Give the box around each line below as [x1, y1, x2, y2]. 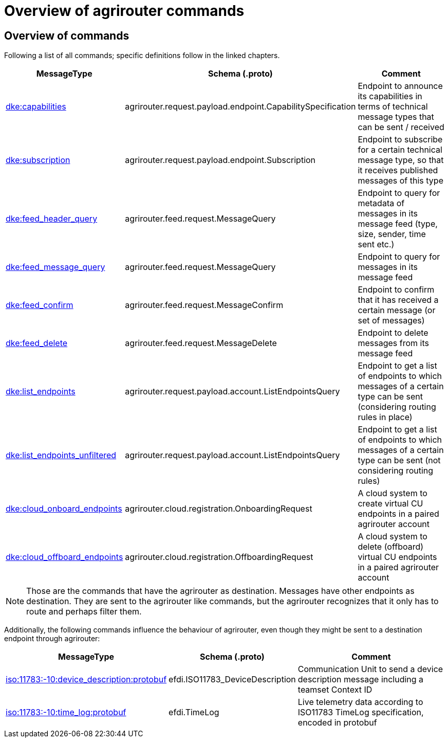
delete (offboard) [358, 541, 424, 552]
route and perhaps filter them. [26, 606, 142, 617]
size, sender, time [358, 229, 426, 240]
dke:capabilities [6, 101, 66, 112]
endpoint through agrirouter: [4, 634, 100, 643]
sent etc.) [358, 239, 395, 250]
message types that [358, 112, 434, 122]
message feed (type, [358, 219, 438, 229]
